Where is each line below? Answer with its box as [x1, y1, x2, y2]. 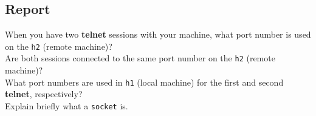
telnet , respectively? [5, 87, 83, 100]
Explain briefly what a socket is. [5, 99, 128, 112]
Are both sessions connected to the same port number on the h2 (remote [5, 52, 275, 64]
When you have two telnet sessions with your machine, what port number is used [5, 28, 311, 41]
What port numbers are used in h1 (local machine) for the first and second [5, 75, 284, 88]
